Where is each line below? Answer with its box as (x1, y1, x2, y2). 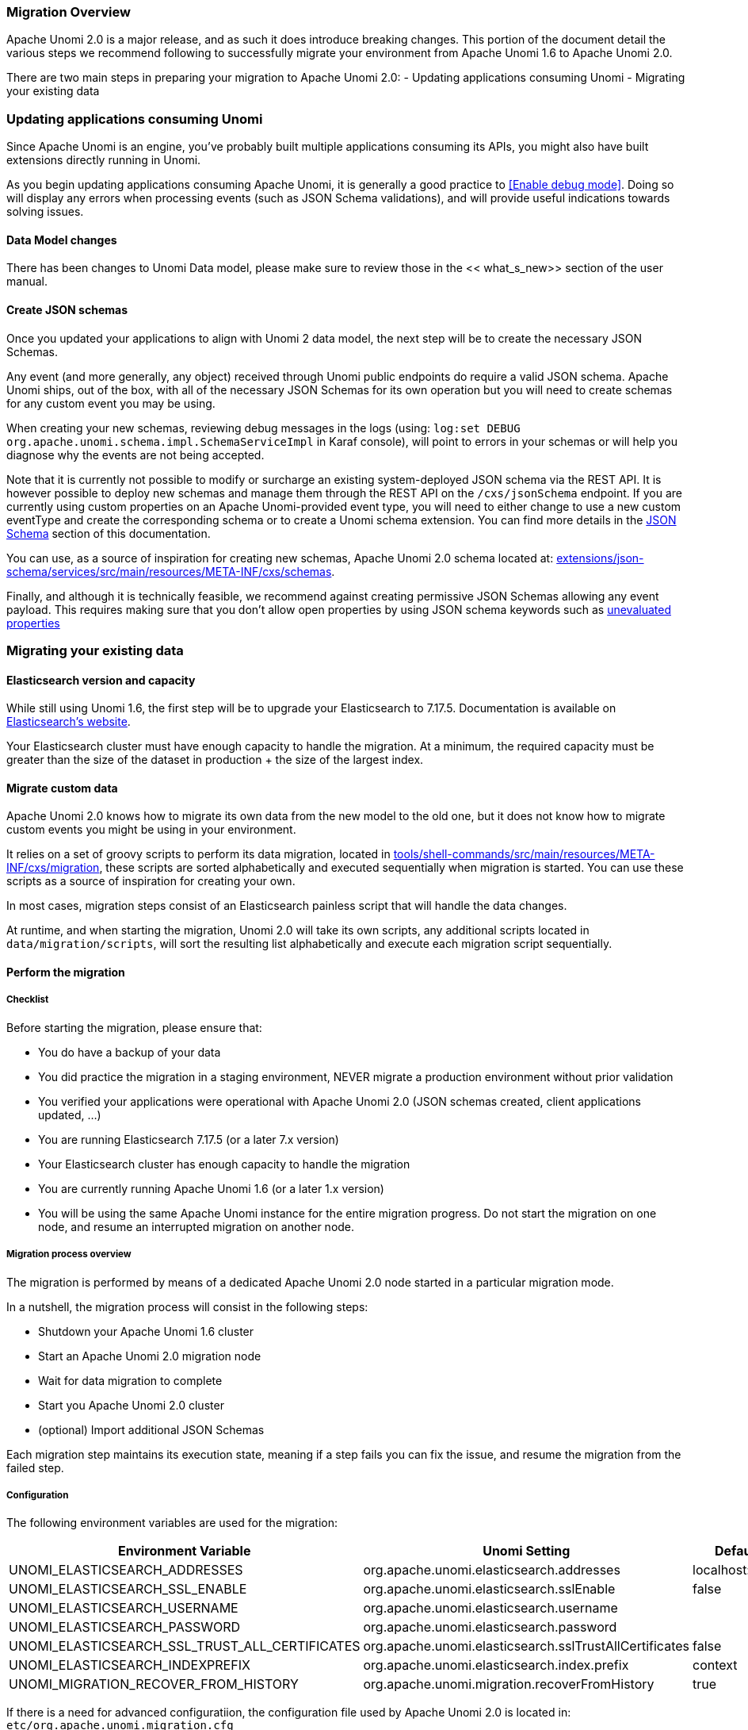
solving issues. (6, 205, 84, 219)
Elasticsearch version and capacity (6, 673, 196, 687)
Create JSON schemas (6, 302, 128, 316)
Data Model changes (6, 232, 117, 247)
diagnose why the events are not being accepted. (6, 447, 265, 462)
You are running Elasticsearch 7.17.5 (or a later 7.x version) (38, 1132, 339, 1146)
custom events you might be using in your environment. (6, 823, 296, 837)
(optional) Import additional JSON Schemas (38, 1422, 265, 1437)
